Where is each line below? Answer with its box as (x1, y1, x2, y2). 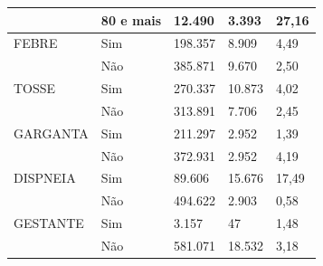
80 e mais (100, 10, 162, 29)
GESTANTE (14, 214, 84, 233)
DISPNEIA (14, 168, 76, 187)
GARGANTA (14, 123, 89, 142)
